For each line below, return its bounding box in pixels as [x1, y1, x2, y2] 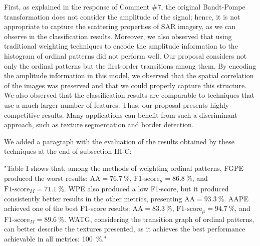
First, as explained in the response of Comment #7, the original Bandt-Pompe [4, 2, 245, 12]
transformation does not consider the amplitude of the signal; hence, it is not [4, 11, 240, 22]
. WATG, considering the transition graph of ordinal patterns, [64, 213, 254, 224]
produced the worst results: [4, 172, 88, 183]
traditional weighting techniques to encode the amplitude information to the [4, 41, 238, 51]
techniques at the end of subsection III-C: [4, 146, 132, 156]
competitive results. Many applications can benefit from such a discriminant [4, 109, 237, 120]
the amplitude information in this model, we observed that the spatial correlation [4, 70, 254, 81]
